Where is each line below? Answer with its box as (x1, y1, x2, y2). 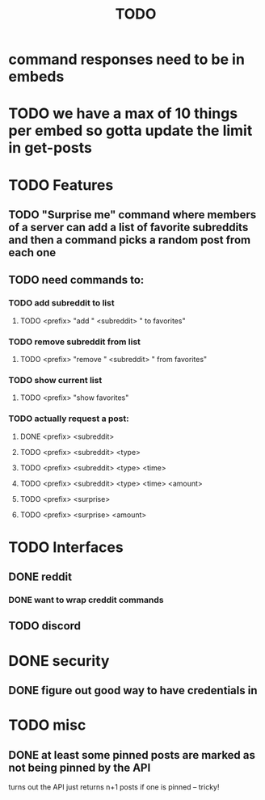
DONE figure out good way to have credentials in (8, 684, 258, 697)
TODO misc (8, 716, 86, 735)
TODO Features (8, 175, 114, 194)
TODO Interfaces (8, 538, 124, 556)
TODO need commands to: (8, 273, 145, 287)
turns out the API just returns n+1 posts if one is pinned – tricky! (8, 782, 220, 792)
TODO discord (8, 619, 82, 633)
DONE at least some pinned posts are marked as (8, 748, 256, 762)
